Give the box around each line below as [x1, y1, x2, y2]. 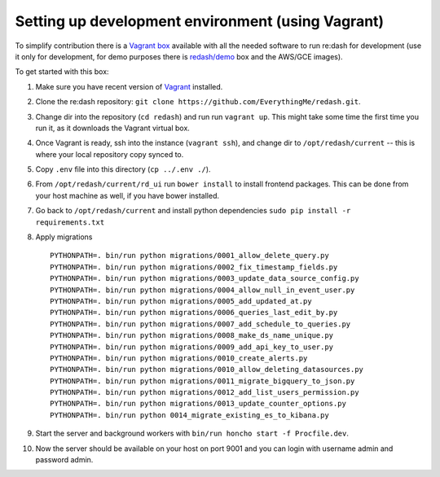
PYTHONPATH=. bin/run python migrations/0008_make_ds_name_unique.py [50, 330, 334, 340]
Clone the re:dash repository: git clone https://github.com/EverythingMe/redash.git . [35, 97, 362, 107]
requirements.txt [35, 217, 105, 227]
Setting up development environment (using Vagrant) [15, 12, 385, 30]
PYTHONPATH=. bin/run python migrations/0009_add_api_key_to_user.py [50, 342, 334, 352]
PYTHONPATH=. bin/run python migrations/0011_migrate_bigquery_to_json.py [50, 376, 355, 386]
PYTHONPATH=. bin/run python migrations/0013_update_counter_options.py [50, 399, 346, 409]
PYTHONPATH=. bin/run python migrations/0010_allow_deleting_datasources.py [50, 365, 364, 374]
